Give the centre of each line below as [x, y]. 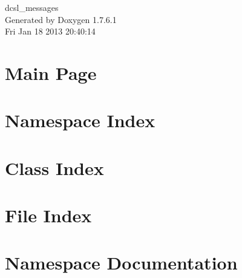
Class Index [54, 167]
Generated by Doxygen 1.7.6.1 [61, 19]
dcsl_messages [32, 7]
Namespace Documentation [121, 263]
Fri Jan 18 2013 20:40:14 [50, 31]
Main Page [51, 72]
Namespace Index [80, 120]
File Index [48, 215]
